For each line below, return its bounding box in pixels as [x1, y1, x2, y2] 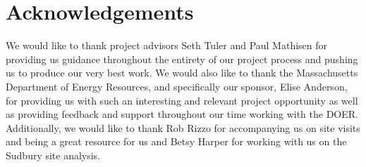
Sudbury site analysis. [6, 147, 101, 162]
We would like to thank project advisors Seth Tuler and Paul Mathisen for [6, 38, 328, 53]
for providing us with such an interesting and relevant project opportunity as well [6, 93, 358, 107]
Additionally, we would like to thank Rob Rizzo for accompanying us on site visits [6, 120, 360, 135]
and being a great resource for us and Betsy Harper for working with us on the [6, 134, 347, 149]
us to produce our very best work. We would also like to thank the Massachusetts [6, 65, 358, 80]
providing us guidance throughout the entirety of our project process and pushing [6, 51, 358, 66]
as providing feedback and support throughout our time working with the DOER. [6, 107, 358, 121]
